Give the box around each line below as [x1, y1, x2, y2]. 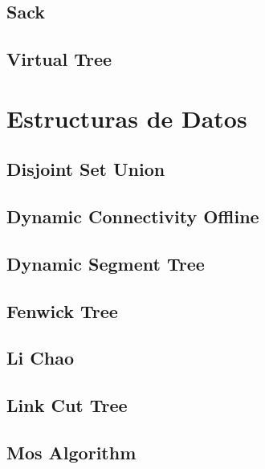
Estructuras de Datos [6, 101, 247, 134]
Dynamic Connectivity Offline [6, 204, 259, 229]
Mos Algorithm [6, 440, 137, 465]
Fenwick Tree [6, 298, 118, 323]
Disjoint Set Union [6, 157, 165, 181]
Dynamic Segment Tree [6, 251, 205, 275]
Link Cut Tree [6, 393, 128, 418]
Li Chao [6, 345, 74, 370]
